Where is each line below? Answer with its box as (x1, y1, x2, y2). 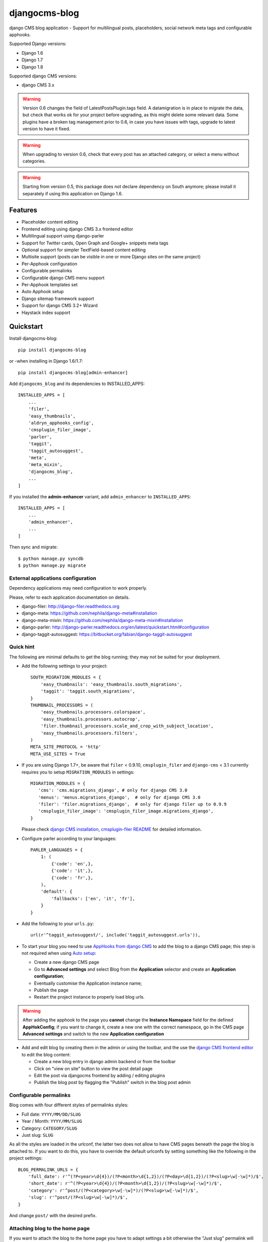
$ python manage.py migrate (18, 563, 86, 568)
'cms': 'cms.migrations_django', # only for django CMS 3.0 (38, 787, 188, 793)
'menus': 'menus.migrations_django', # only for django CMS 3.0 (38, 794, 201, 800)
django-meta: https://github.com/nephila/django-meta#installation (21, 610, 157, 616)
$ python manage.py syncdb (18, 555, 84, 561)
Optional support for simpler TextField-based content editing (21, 247, 146, 253)
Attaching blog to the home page (9, 1225, 90, 1232)
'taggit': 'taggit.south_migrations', (40, 689, 135, 694)
